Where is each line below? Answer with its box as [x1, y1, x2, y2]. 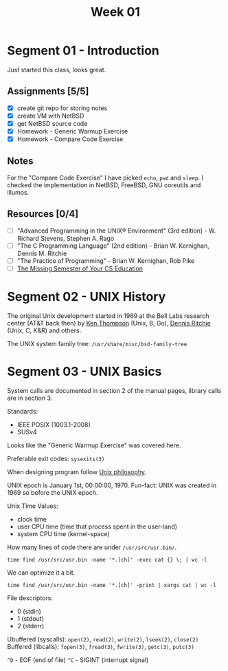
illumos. [7, 188, 30, 196]
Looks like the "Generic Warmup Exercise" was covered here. [7, 441, 181, 449]
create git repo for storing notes [16, 104, 108, 112]
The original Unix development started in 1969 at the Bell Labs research [7, 311, 209, 320]
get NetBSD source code [16, 119, 88, 127]
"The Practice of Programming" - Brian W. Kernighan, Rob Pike [16, 256, 195, 265]
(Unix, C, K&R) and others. [7, 326, 82, 334]
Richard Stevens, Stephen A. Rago [16, 234, 115, 242]
